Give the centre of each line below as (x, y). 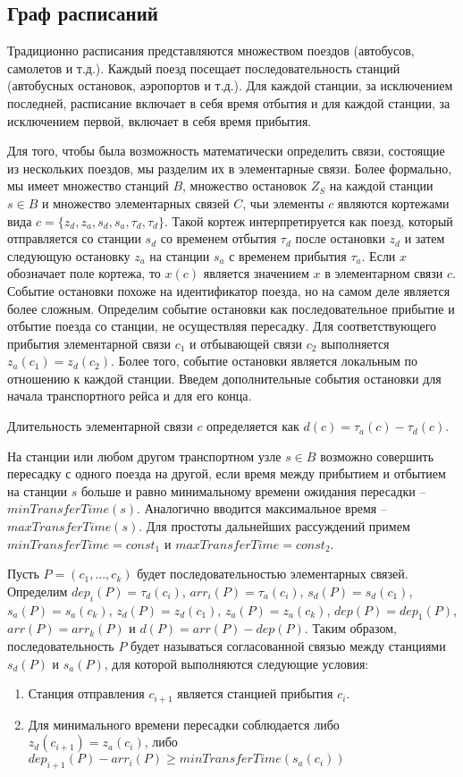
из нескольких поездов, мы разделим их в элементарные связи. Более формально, (230, 168)
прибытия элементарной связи (89, 343)
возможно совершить (377, 456)
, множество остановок (245, 186)
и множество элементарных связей (135, 203)
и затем (425, 238)
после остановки (340, 238)
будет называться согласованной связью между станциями (288, 646)
